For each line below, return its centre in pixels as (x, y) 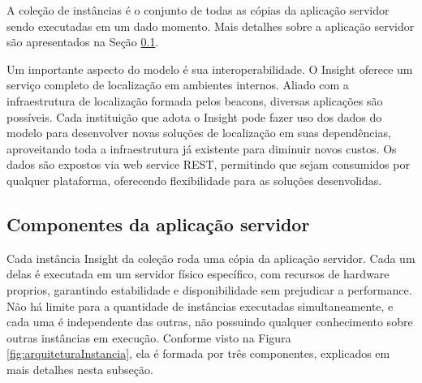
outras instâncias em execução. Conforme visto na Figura (149, 337)
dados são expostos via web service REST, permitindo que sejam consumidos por (208, 164)
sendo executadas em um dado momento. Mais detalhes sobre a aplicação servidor (211, 26)
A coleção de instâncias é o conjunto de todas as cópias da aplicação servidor (198, 10)
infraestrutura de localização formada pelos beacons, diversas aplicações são (195, 100)
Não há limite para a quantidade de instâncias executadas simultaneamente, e (200, 306)
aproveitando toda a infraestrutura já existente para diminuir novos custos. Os (202, 148)
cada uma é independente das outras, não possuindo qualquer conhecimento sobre (210, 322)
